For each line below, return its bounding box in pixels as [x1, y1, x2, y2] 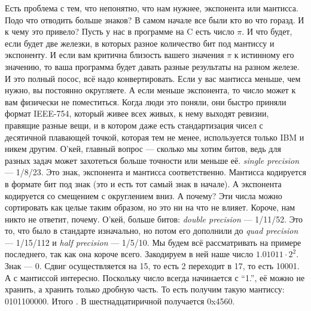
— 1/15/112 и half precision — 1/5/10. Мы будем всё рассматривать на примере [5, 236, 301, 248]
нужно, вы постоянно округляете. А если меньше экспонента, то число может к [5, 84, 296, 96]
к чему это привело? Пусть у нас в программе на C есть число [5, 25, 234, 38]
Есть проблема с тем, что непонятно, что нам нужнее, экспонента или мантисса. [5, 2, 298, 14]
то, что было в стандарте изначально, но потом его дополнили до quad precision [5, 224, 298, 237]
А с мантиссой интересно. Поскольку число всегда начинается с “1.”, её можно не [5, 271, 305, 283]
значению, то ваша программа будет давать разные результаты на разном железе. [5, 60, 300, 72]
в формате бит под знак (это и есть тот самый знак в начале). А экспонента [5, 177, 282, 190]
